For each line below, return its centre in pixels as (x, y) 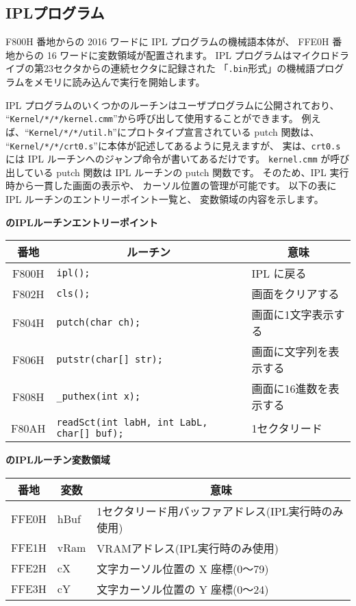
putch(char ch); (99, 323)
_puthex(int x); (99, 397)
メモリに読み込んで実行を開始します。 (119, 82)
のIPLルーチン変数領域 (58, 460)
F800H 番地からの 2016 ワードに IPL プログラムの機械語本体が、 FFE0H (167, 41)
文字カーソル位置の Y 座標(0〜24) (183, 589)
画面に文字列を (290, 352)
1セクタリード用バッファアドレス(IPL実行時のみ (220, 511)
